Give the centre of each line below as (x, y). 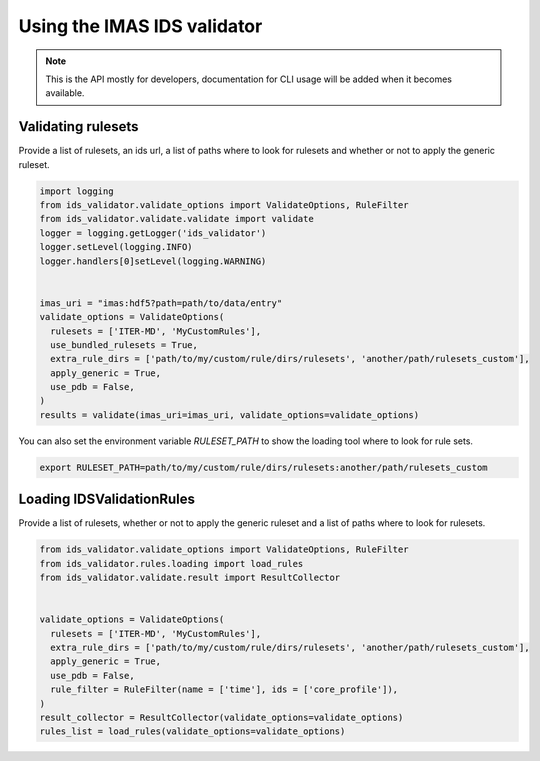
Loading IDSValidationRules (106, 499)
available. (65, 93)
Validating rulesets (78, 126)
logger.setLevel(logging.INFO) (116, 247)
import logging (76, 191)
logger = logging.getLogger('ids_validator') (153, 233)
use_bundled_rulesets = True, (124, 344)
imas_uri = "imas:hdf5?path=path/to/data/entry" (161, 303)
